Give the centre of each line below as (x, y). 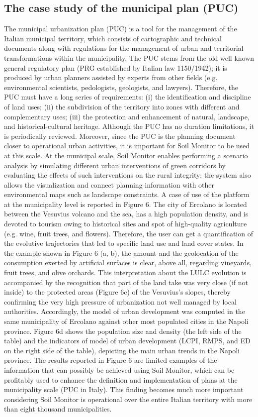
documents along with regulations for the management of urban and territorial (124, 48)
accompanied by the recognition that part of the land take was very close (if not (126, 282)
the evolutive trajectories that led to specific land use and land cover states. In (124, 243)
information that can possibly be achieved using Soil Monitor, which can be (119, 369)
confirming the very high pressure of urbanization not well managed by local (120, 301)
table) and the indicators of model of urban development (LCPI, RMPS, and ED (127, 341)
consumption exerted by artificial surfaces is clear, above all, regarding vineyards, (128, 262)
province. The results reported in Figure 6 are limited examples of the (111, 360)
